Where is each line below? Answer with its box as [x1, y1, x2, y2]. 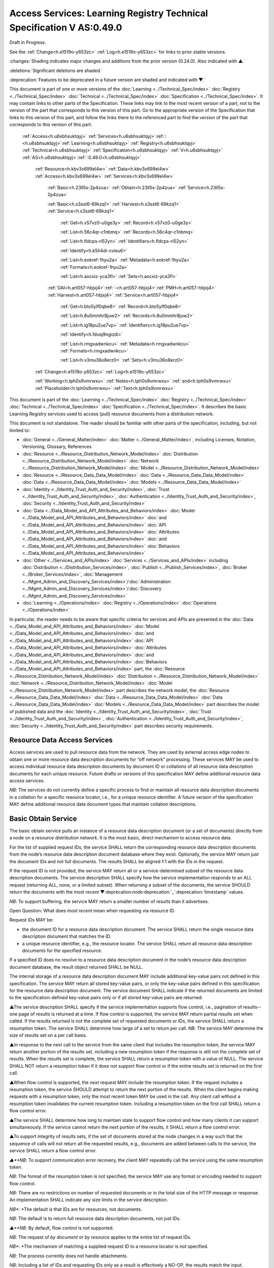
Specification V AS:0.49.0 [9, 22, 122, 33]
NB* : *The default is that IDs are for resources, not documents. [9, 1206, 142, 1212]
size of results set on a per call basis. [9, 1032, 87, 1038]
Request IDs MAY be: [9, 917, 54, 923]
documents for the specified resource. [22, 947, 102, 954]
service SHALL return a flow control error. [9, 1148, 97, 1154]
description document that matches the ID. [22, 933, 112, 939]
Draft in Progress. [9, 40, 47, 46]
